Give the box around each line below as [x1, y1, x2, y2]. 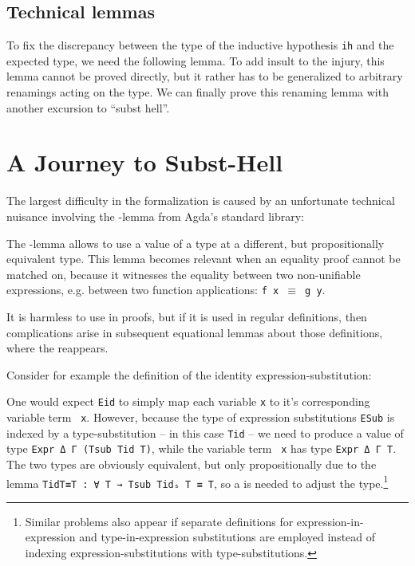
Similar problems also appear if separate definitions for [25, 513, 294, 529]
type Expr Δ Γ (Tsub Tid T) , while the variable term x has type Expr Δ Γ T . [6, 440, 397, 457]
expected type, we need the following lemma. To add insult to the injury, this [6, 52, 385, 69]
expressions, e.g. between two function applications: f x [6, 281, 279, 298]
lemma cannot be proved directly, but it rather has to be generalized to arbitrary [6, 68, 403, 85]
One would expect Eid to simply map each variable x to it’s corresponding [6, 393, 370, 410]
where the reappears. [6, 340, 109, 356]
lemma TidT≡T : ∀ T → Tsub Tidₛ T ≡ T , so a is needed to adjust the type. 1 [6, 472, 389, 491]
